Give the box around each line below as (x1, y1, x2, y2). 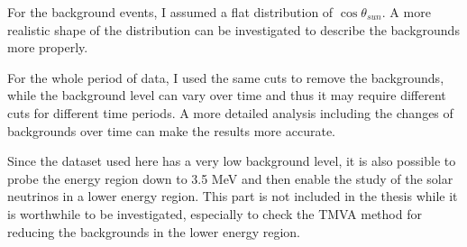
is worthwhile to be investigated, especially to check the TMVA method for (7, 204, 422, 223)
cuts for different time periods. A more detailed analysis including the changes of (7, 103, 453, 122)
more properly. (7, 38, 88, 57)
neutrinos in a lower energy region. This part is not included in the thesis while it (7, 187, 458, 206)
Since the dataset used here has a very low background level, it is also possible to (7, 151, 456, 170)
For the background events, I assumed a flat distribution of (7, 3, 334, 21)
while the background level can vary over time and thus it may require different (7, 86, 446, 105)
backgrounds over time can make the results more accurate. (7, 121, 335, 140)
